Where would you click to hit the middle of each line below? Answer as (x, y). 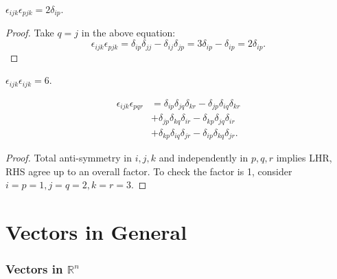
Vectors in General (96, 231)
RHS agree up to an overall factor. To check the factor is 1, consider (149, 171)
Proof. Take (30, 33)
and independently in (204, 157)
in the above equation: (128, 33)
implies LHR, (304, 157)
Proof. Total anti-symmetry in (69, 157)
